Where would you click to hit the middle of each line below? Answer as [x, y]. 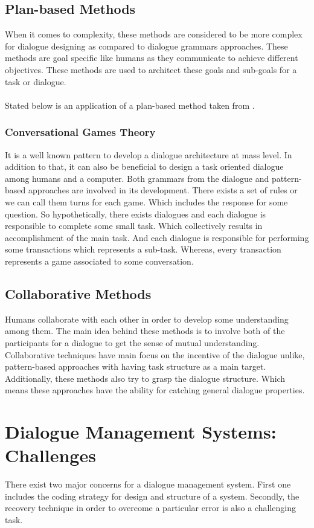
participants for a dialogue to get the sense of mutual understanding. [132, 342]
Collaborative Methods [78, 293]
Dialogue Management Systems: [141, 432]
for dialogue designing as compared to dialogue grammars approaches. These [146, 46]
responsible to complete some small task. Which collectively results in [134, 226]
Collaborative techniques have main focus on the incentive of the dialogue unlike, [155, 354]
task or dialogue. [36, 81]
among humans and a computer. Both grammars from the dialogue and [137, 178]
